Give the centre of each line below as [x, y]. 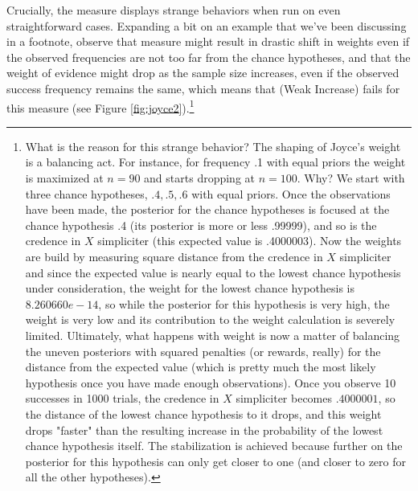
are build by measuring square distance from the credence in [174, 256]
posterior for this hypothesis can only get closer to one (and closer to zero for [216, 461]
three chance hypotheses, [86, 193]
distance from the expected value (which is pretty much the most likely [201, 367]
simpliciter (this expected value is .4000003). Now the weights [250, 241]
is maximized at [64, 178]
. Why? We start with [351, 178]
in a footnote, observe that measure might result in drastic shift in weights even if [208, 41]
